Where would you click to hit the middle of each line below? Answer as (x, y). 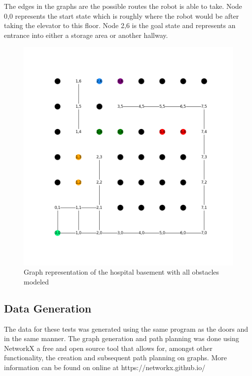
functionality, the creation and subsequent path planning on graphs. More (115, 358)
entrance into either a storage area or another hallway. (86, 35)
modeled (36, 281)
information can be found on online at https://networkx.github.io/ (105, 367)
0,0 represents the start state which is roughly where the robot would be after (122, 16)
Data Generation (48, 308)
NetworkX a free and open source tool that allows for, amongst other (108, 348)
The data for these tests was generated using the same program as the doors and (126, 329)
